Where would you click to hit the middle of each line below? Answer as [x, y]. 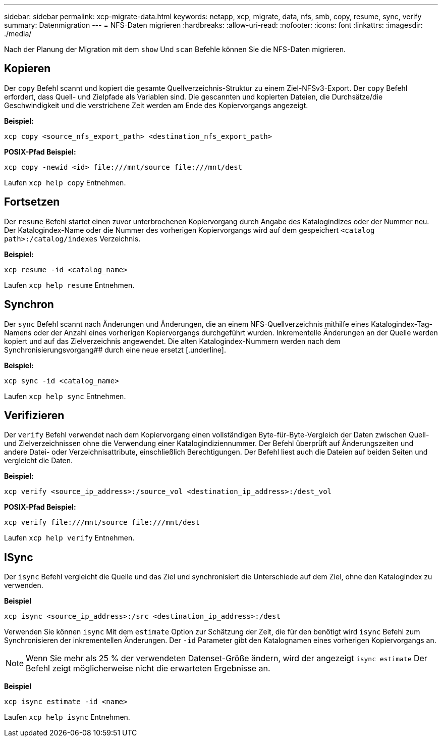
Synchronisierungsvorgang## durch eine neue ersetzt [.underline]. [115, 350]
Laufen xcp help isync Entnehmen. [67, 717]
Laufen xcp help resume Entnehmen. [69, 285]
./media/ [18, 34]
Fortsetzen [32, 202]
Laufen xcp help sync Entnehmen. [65, 396]
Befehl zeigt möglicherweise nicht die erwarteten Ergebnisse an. [148, 669]
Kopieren [27, 69]
